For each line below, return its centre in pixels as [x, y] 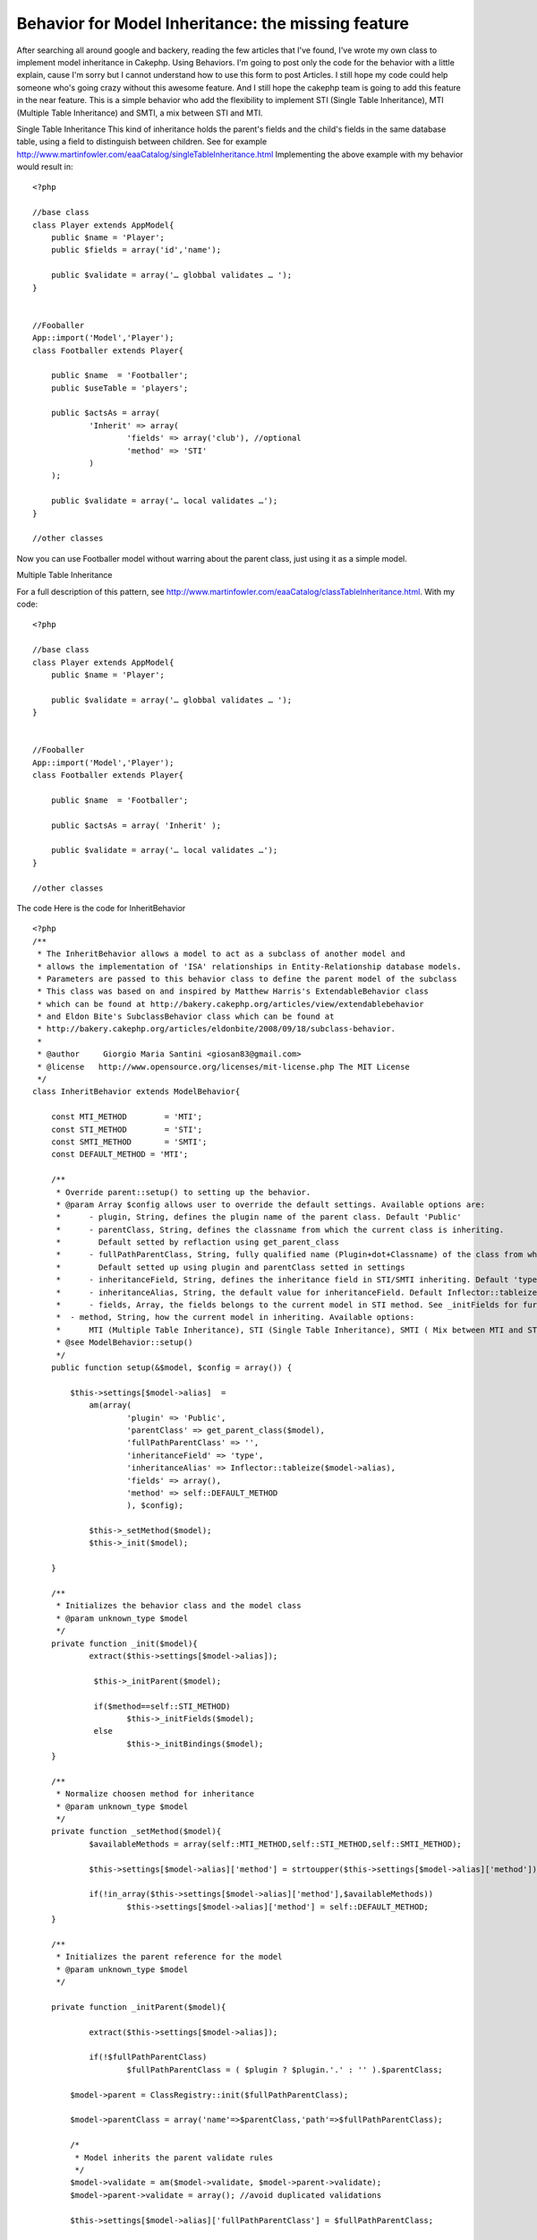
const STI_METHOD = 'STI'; [127, 1129]
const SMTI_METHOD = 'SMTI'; [129, 1142]
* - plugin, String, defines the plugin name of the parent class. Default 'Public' [259, 1217]
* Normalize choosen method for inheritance [155, 1794]
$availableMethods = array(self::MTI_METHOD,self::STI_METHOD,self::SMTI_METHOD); [276, 1844]
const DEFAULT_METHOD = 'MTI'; [119, 1154]
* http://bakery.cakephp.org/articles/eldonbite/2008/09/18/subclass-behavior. [217, 1029]
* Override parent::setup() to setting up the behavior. [183, 1192]
